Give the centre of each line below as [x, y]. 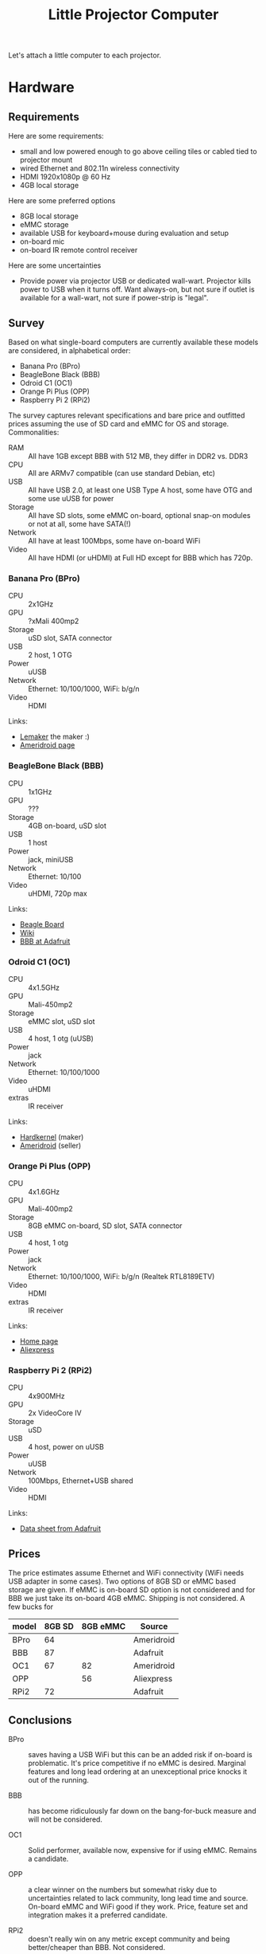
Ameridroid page [47, 745]
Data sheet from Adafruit [60, 1528]
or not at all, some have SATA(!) [79, 524]
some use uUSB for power [71, 498]
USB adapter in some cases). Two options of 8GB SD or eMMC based [122, 1581]
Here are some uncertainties [55, 265]
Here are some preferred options [62, 201]
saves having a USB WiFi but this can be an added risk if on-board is [140, 1755]
